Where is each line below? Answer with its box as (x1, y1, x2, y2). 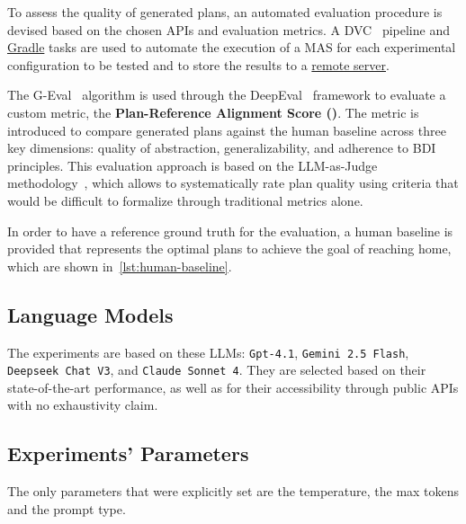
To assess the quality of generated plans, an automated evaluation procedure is (7, 3, 443, 21)
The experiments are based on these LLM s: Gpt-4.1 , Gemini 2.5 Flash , (7, 342, 409, 361)
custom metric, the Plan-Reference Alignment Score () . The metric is (7, 102, 419, 121)
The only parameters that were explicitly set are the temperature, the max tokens (7, 482, 460, 501)
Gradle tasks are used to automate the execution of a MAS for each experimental (7, 38, 456, 57)
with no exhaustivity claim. (7, 395, 158, 414)
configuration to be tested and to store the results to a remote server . (7, 55, 390, 74)
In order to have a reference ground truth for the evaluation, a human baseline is (7, 221, 453, 240)
